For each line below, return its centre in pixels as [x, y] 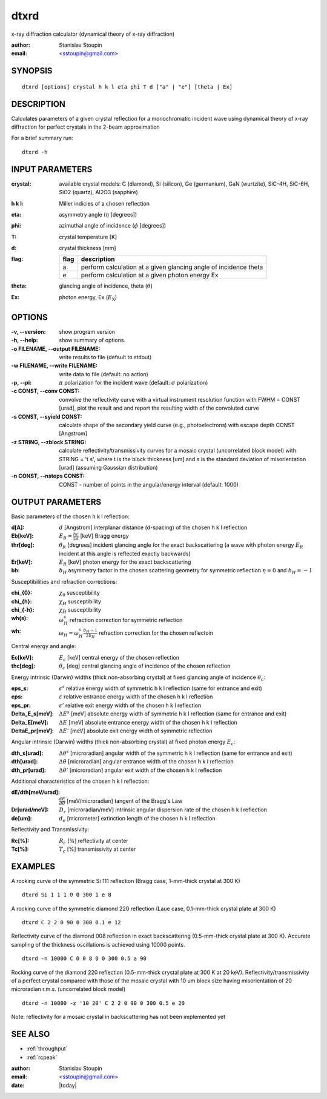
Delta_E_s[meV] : [33, 714]
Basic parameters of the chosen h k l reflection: [70, 516]
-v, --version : [28, 331]
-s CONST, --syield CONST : [47, 416]
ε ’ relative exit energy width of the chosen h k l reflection [130, 705]
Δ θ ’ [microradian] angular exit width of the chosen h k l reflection [140, 770]
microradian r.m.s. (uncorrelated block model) [68, 989]
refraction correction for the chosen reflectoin [156, 633]
